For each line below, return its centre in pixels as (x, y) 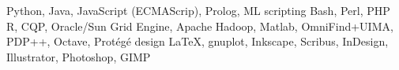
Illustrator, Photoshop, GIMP (79, 56)
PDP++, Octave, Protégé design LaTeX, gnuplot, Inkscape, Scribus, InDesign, (198, 41)
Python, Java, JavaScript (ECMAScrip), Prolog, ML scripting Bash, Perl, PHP (198, 10)
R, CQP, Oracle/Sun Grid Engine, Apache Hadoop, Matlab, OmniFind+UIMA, (200, 26)
